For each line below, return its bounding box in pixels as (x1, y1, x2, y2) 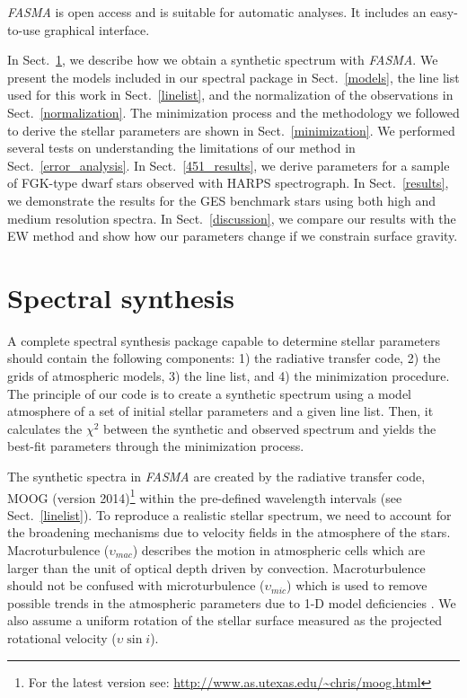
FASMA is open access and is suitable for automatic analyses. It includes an (7, 3, 427, 21)
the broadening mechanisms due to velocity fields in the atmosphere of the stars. (7, 523, 451, 542)
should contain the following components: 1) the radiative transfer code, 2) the (7, 349, 441, 367)
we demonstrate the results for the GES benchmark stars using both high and (7, 190, 436, 209)
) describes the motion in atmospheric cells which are (132, 541, 426, 560)
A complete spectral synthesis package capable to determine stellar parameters (7, 331, 441, 349)
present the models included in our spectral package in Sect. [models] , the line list (7, 67, 460, 86)
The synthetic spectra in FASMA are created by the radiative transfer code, (7, 467, 426, 485)
